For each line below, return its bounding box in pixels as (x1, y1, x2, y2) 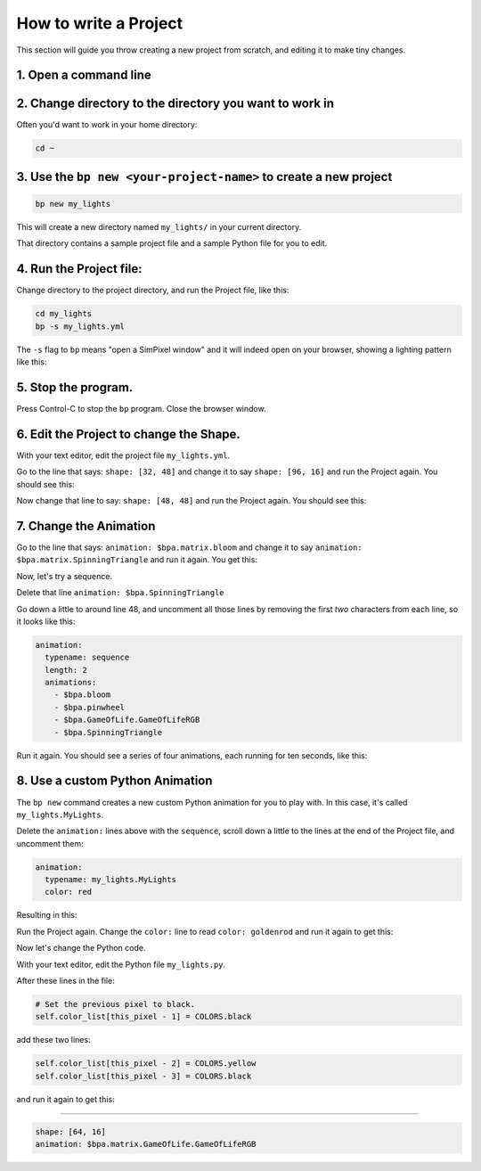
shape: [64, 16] (35, 1126, 107, 1136)
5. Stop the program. (16, 380, 134, 395)
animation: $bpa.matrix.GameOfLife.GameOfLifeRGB (35, 1139, 257, 1150)
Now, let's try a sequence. (16, 570, 113, 581)
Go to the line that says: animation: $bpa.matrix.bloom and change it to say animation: (16, 542, 363, 553)
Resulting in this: (16, 910, 77, 921)
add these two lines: (16, 1035, 91, 1045)
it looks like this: (16, 616, 76, 626)
